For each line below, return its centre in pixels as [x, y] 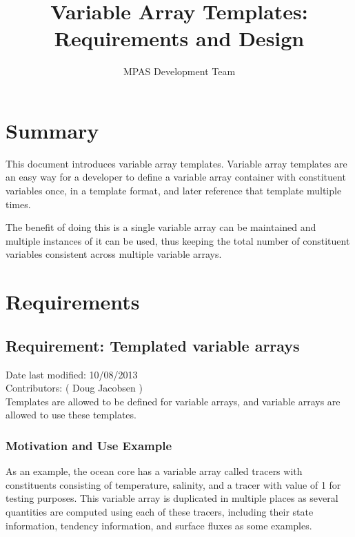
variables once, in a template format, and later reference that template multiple [174, 191]
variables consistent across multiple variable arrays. [114, 254]
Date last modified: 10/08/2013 [72, 374]
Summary [52, 130]
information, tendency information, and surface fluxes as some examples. [159, 525]
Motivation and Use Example [89, 445]
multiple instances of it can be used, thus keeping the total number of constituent [178, 240]
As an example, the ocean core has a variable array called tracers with [154, 471]
